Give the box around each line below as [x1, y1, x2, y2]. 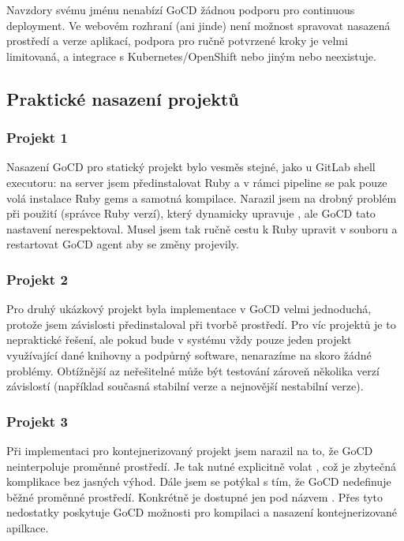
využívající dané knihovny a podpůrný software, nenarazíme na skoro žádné [6, 346, 372, 363]
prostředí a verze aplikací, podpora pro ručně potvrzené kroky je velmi [6, 32, 348, 49]
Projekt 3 [6, 411, 68, 431]
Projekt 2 [6, 269, 68, 289]
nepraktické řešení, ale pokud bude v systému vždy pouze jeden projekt [6, 331, 352, 348]
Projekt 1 [6, 128, 68, 147]
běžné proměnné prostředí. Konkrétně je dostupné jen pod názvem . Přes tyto [6, 488, 383, 505]
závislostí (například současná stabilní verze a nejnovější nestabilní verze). [6, 378, 364, 394]
